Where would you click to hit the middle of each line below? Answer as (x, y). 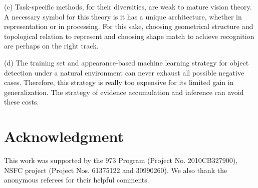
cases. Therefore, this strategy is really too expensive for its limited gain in (119, 82)
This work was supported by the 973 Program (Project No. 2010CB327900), (121, 160)
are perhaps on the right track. (51, 46)
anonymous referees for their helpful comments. (77, 180)
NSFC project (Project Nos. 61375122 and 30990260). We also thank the (116, 170)
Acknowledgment (64, 136)
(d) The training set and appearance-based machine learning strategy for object (126, 62)
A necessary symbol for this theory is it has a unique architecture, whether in (123, 16)
